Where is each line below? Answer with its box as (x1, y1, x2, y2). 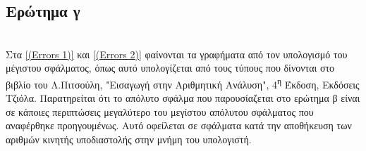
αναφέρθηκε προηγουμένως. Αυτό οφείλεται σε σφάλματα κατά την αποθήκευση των (6, 118, 352, 133)
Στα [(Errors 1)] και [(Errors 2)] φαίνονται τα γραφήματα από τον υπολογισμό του (6, 46, 348, 61)
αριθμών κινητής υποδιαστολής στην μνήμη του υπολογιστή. (6, 132, 252, 147)
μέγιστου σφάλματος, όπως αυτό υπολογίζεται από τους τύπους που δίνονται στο (6, 60, 335, 75)
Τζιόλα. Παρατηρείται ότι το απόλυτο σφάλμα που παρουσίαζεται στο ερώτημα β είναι (6, 91, 360, 105)
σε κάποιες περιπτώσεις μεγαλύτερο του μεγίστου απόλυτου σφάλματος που (6, 104, 314, 119)
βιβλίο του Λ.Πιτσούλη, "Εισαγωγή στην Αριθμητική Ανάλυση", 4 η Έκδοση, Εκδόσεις (6, 74, 360, 91)
